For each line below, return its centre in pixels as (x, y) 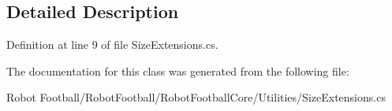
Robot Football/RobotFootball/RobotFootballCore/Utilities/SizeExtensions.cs (196, 97)
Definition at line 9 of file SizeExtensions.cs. (112, 44)
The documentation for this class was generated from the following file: (178, 70)
